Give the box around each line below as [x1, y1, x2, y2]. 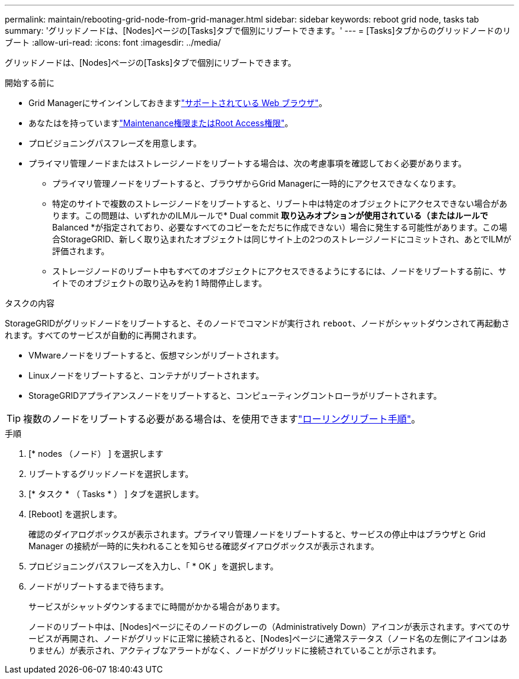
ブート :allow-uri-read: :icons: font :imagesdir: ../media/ [5, 37, 221, 47]
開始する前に [5, 78, 55, 88]
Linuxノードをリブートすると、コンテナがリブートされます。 [28, 370, 264, 380]
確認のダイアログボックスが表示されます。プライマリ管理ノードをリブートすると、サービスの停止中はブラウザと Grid [28, 529, 486, 539]
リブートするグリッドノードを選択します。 [28, 469, 194, 479]
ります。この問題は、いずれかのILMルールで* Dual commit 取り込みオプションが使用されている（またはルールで [52, 210, 488, 220]
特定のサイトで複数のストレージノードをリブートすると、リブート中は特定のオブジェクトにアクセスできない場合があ [52, 198, 508, 209]
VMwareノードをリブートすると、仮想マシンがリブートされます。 [28, 350, 284, 360]
